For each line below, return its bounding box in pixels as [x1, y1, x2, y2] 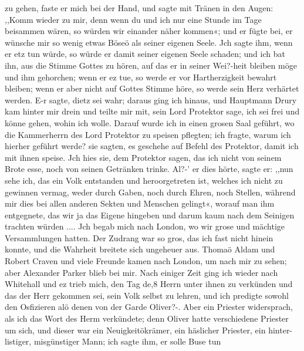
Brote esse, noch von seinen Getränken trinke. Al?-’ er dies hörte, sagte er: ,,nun [5, 163, 293, 175]
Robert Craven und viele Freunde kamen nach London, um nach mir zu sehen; [5, 255, 287, 267]
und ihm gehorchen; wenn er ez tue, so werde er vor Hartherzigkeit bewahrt [5, 70, 277, 83]
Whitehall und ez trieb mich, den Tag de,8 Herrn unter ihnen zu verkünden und [5, 278, 293, 290]
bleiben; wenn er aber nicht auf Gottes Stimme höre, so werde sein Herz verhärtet [5, 82, 299, 95]
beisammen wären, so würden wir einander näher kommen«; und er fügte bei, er [5, 25, 293, 37]
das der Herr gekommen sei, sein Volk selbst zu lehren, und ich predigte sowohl [5, 289, 289, 301]
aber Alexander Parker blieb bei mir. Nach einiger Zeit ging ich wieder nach [5, 266, 278, 278]
